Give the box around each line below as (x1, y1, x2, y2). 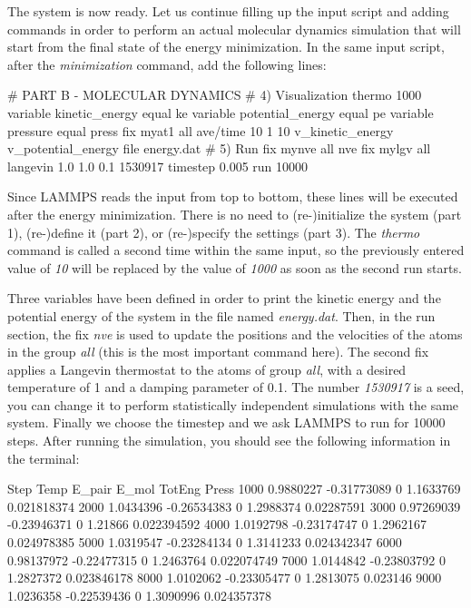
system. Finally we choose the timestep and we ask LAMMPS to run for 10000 (7, 413, 446, 432)
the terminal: (7, 448, 80, 467)
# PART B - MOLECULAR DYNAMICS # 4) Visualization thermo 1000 (7, 85, 422, 104)
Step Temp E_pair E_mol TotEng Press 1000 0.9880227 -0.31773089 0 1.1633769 (7, 479, 461, 498)
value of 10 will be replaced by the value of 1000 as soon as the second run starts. (7, 258, 462, 277)
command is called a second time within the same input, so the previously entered (7, 240, 465, 260)
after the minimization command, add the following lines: (7, 54, 327, 74)
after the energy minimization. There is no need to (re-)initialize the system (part (7, 204, 462, 223)
